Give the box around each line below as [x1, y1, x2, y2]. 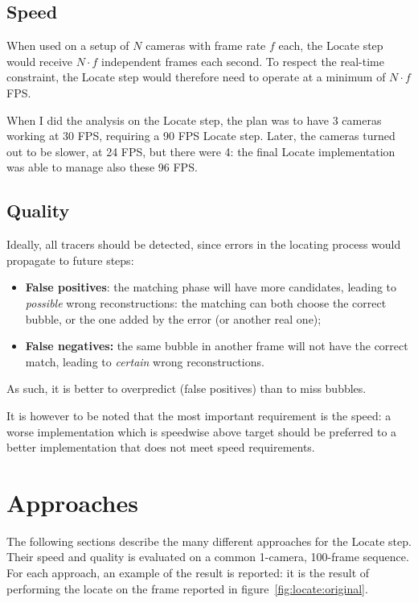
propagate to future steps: [6, 251, 134, 268]
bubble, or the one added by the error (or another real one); [25, 310, 322, 327]
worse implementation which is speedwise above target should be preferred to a [6, 423, 397, 440]
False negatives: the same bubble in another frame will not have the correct [25, 337, 408, 354]
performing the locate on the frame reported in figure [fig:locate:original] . [6, 580, 368, 597]
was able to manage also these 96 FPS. [6, 159, 198, 176]
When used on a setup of [6, 37, 129, 54]
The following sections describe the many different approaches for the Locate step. [6, 532, 412, 549]
